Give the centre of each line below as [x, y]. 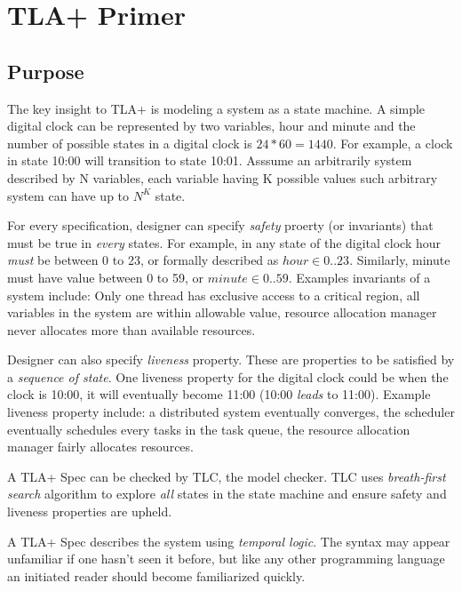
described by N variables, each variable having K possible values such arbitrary [223, 177]
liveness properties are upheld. [90, 511]
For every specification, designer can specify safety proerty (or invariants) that [220, 225]
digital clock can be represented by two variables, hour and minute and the [211, 126]
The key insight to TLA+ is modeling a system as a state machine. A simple [216, 108]
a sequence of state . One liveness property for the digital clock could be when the [228, 376]
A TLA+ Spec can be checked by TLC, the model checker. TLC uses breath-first [227, 476]
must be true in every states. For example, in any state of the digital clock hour [224, 242]
